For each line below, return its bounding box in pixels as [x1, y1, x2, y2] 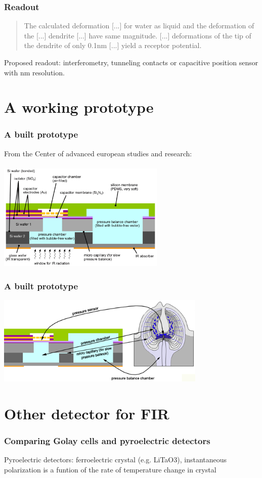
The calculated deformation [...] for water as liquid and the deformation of [24, 20, 254, 31]
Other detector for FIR [4, 403, 169, 424]
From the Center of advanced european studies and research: [4, 148, 192, 158]
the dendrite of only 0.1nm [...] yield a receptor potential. [24, 40, 202, 51]
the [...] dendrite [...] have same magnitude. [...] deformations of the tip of [24, 30, 251, 40]
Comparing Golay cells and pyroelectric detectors [4, 434, 210, 447]
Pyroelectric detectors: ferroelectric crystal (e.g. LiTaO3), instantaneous [4, 454, 227, 465]
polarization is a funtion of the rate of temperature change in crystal [4, 464, 216, 475]
